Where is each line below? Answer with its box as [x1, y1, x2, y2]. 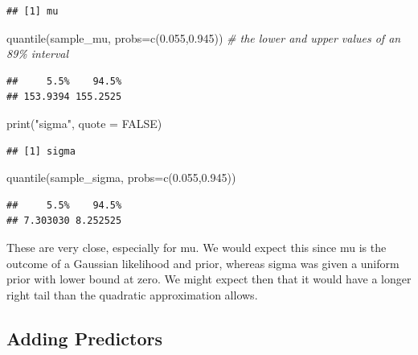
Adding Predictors [6, 325, 162, 350]
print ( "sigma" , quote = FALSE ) [6, 114, 162, 131]
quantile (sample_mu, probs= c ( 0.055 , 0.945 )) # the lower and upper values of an [6, 29, 401, 46]
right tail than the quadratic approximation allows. [6, 286, 258, 303]
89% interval [6, 45, 69, 62]
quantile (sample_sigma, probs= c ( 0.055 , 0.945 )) [6, 169, 236, 186]
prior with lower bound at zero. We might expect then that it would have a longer [6, 270, 412, 287]
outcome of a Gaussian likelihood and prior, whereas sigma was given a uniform [6, 254, 400, 271]
